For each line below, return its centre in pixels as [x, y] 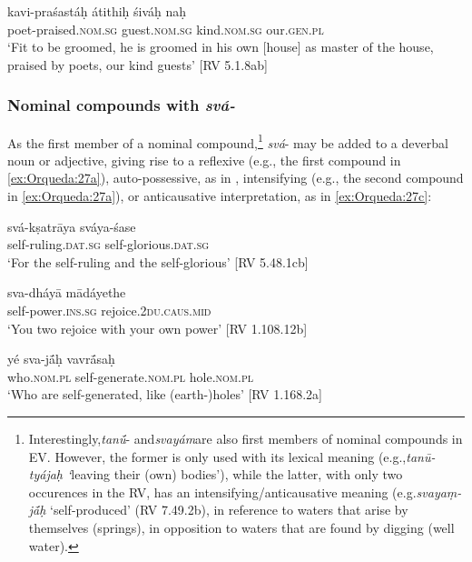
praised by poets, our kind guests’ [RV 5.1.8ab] [138, 64]
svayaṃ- [439, 492]
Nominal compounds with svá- [121, 105]
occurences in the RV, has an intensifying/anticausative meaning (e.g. [222, 492]
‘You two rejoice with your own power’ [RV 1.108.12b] [157, 328]
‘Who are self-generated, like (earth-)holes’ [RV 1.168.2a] [165, 394]
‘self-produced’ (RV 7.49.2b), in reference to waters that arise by [229, 510]
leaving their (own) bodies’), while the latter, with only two [237, 474]
